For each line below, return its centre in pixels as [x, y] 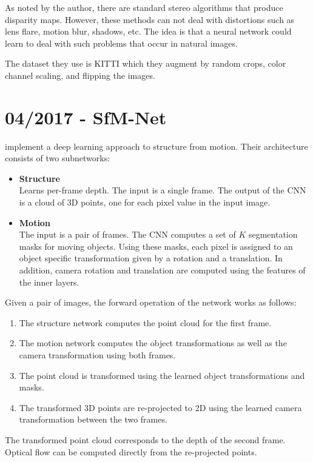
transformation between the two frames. [93, 419]
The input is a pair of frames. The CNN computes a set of [127, 234]
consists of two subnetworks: [58, 158]
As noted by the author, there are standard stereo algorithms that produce [144, 7]
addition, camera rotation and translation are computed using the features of [162, 270]
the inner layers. [49, 282]
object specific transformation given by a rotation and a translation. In [151, 258]
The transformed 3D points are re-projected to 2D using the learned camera [160, 407]
